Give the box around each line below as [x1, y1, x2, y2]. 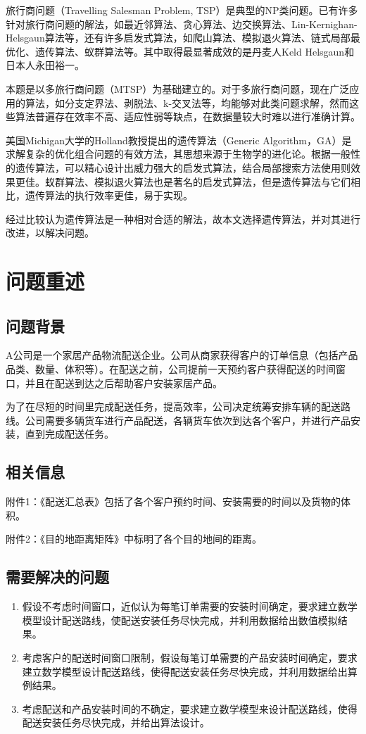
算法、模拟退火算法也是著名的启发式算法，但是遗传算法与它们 [64, 174, 351, 189]
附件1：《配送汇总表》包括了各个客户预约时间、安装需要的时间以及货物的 [6, 494, 341, 509]
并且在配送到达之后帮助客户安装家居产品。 [25, 375, 222, 390]
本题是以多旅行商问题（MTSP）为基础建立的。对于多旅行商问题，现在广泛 [6, 81, 350, 96]
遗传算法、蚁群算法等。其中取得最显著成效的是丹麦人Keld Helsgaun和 [34, 44, 355, 58]
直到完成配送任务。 [25, 426, 114, 441]
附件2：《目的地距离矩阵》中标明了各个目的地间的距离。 [6, 531, 262, 546]
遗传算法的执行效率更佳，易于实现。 [25, 188, 193, 203]
